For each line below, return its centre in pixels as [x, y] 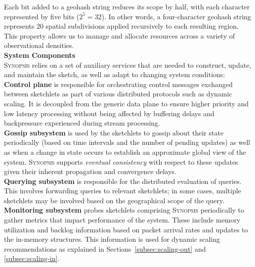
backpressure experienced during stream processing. [82, 123]
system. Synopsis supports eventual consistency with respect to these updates [121, 161]
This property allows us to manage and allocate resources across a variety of [119, 35]
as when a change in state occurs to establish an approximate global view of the [125, 152]
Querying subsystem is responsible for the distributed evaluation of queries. [123, 181]
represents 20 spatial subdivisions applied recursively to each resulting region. [121, 26]
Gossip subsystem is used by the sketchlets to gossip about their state [114, 132]
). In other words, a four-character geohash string [176, 16]
